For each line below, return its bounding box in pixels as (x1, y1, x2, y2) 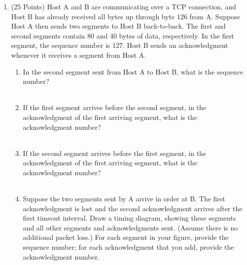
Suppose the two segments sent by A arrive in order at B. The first (23, 193, 225, 204)
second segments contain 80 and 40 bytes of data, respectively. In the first (11, 30, 234, 40)
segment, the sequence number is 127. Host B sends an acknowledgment (11, 40, 228, 50)
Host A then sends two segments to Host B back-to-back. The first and (11, 21, 226, 31)
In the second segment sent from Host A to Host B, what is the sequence (23, 66, 244, 76)
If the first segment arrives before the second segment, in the (23, 102, 207, 113)
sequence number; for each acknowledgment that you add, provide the (23, 242, 234, 252)
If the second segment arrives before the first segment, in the (23, 148, 207, 158)
